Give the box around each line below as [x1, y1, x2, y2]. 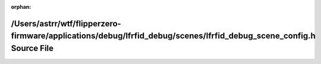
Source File [11, 43, 53, 53]
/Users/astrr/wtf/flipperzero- [11, 18, 121, 29]
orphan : [11, 4, 32, 10]
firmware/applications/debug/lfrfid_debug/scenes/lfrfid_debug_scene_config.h [11, 31, 316, 41]
